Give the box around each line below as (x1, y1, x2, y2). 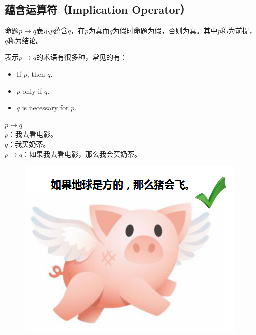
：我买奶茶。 (8, 138, 50, 149)
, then (27, 68, 45, 79)
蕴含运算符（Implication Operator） (5, 2, 191, 17)
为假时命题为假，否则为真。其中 (112, 25, 218, 36)
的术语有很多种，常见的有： (36, 52, 128, 62)
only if (22, 85, 42, 96)
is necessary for (22, 102, 69, 113)
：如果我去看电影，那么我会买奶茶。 (22, 148, 142, 159)
